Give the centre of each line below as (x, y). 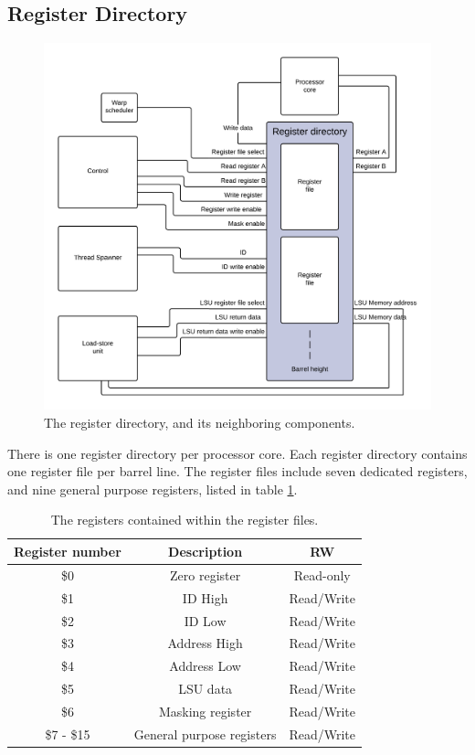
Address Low (205, 666)
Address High (205, 643)
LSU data (206, 689)
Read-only (322, 574)
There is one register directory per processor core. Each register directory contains (237, 453)
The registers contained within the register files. (185, 520)
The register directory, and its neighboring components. (200, 423)
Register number (68, 551)
